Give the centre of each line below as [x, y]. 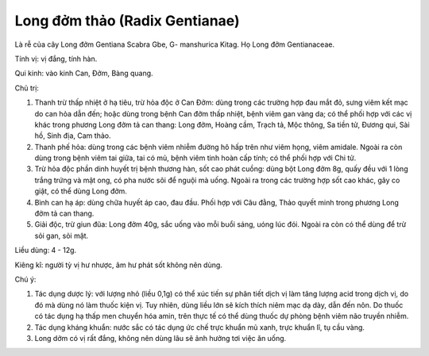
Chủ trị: [27, 88]
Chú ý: [25, 279]
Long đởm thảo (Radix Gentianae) [127, 21]
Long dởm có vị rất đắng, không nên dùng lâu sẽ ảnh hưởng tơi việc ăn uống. [160, 338]
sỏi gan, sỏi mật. [62, 235]
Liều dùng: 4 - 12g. [46, 251]
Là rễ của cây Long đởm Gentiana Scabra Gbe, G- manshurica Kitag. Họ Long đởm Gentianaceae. [175, 44]
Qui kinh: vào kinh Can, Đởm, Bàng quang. [84, 73]
